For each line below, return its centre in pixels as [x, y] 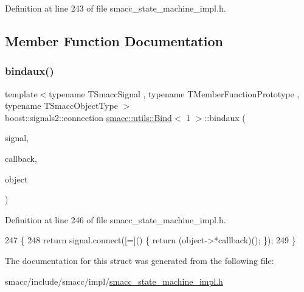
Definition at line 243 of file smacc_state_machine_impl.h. [116, 8]
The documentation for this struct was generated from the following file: [140, 260]
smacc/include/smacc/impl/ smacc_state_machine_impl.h [114, 281]
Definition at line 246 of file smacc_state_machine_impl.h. [116, 219]
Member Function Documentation [114, 40]
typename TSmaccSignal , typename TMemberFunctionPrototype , [174, 93]
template [21, 93]
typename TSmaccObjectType [61, 106]
